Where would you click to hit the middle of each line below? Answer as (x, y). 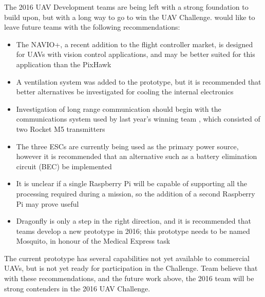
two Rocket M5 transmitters (61, 128)
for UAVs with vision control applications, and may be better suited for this (136, 54)
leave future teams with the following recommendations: (92, 27)
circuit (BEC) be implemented (64, 166)
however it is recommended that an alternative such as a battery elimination (137, 156)
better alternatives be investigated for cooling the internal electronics (125, 92)
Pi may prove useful (48, 203)
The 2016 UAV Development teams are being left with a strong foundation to (126, 7)
